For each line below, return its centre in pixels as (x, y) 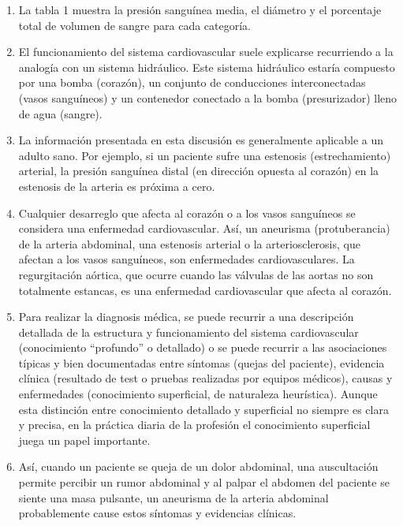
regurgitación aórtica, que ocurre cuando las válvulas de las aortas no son (196, 274)
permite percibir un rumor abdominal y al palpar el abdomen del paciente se (204, 482)
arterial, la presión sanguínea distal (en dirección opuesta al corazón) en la (199, 171)
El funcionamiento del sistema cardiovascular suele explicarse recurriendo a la (206, 52)
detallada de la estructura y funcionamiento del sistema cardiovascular (188, 332)
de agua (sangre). (60, 113)
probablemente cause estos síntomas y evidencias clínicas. (157, 513)
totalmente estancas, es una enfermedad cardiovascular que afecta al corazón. (205, 290)
